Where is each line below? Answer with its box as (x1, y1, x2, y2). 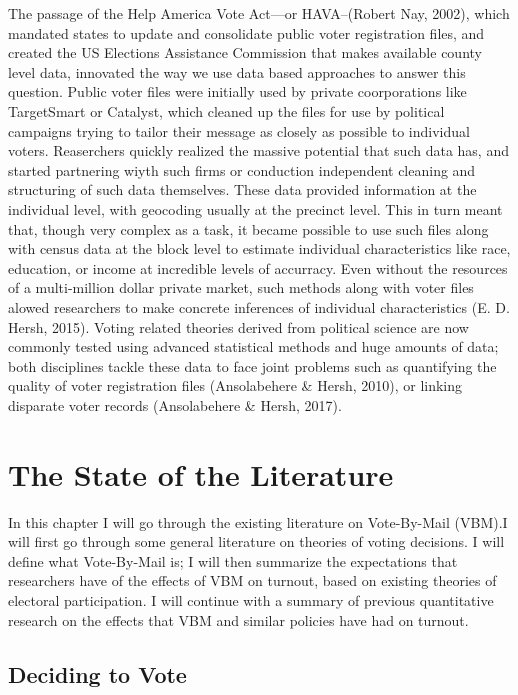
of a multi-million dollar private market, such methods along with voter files (8, 277, 474, 298)
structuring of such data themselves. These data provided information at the (8, 179, 477, 200)
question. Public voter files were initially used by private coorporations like (8, 81, 467, 102)
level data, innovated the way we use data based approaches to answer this (8, 61, 466, 82)
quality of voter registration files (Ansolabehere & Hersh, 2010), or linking (8, 375, 463, 396)
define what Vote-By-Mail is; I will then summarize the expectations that (8, 550, 458, 571)
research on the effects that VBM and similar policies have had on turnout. (8, 609, 469, 630)
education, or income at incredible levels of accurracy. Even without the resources (8, 257, 508, 278)
